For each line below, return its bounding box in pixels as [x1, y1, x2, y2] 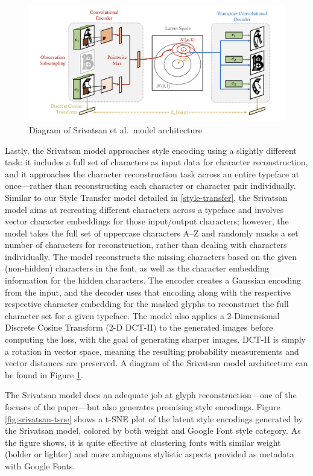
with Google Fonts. [5, 459, 75, 472]
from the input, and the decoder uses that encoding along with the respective [5, 285, 291, 298]
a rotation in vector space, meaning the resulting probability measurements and [5, 344, 299, 357]
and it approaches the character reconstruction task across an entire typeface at [5, 167, 300, 180]
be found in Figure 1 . [5, 368, 83, 381]
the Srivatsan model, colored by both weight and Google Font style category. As [5, 424, 301, 437]
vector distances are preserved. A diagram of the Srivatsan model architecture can [5, 357, 308, 369]
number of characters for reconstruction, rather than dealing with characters [5, 238, 287, 251]
